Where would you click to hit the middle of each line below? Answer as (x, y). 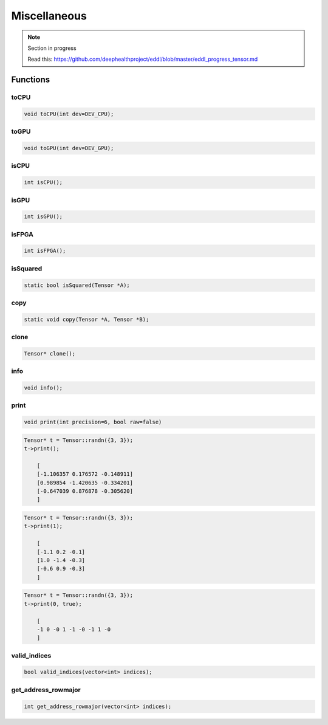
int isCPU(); (43, 183)
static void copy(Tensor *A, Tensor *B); (87, 319)
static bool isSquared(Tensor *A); (77, 285)
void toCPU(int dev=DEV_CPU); (69, 114)
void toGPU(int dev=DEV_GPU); (69, 148)
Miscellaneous (49, 16)
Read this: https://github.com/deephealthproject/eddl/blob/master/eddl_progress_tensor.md (143, 59)
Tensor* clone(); (50, 353)
